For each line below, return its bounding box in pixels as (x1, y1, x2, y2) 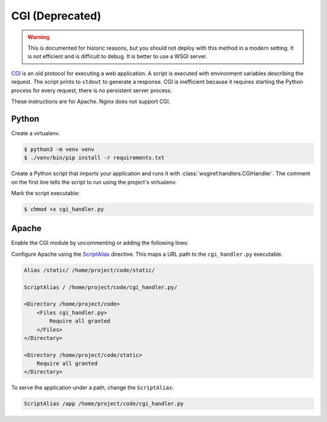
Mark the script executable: (11, 189, 80, 196)
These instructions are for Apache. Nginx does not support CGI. (11, 98, 171, 105)
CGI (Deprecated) (11, 9, 102, 22)
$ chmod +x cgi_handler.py (24, 206, 104, 212)
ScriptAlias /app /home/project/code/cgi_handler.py (24, 400, 184, 407)
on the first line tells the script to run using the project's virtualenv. (11, 178, 177, 186)
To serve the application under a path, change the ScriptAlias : (11, 384, 174, 391)
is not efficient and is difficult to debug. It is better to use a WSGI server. (27, 53, 208, 60)
